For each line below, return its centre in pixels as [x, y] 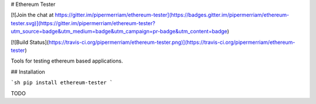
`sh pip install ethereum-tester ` [62, 83]
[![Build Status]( [30, 42]
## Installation [28, 72]
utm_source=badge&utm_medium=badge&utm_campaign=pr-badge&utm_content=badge [119, 32]
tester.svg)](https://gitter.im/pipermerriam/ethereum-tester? [83, 23]
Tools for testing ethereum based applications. [67, 61]
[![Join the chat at [32, 15]
